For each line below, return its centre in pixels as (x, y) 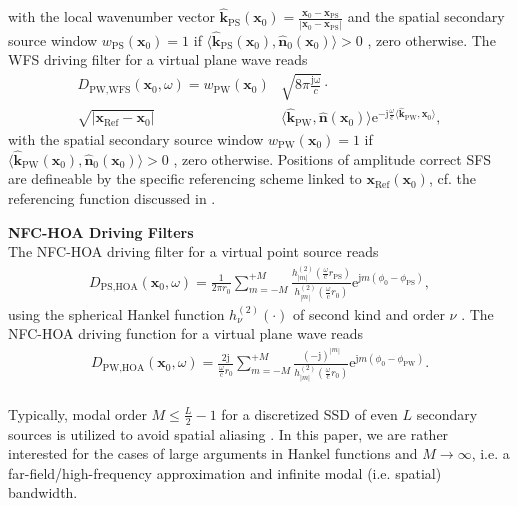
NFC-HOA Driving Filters (101, 231)
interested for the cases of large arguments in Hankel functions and (213, 453)
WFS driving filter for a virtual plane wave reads (158, 59)
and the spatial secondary (426, 16)
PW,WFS (110, 89)
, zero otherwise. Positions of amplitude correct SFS (332, 158)
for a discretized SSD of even (309, 413)
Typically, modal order (77, 413)
